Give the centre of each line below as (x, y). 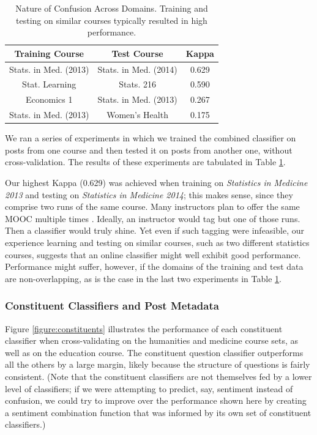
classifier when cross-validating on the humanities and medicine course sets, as (152, 340)
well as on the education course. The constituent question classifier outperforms (154, 352)
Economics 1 (49, 99)
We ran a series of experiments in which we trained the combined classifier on (151, 138)
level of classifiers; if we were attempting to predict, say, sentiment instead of (149, 388)
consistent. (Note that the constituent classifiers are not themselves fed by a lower (158, 376)
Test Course (137, 53)
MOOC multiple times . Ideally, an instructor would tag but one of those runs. (153, 218)
